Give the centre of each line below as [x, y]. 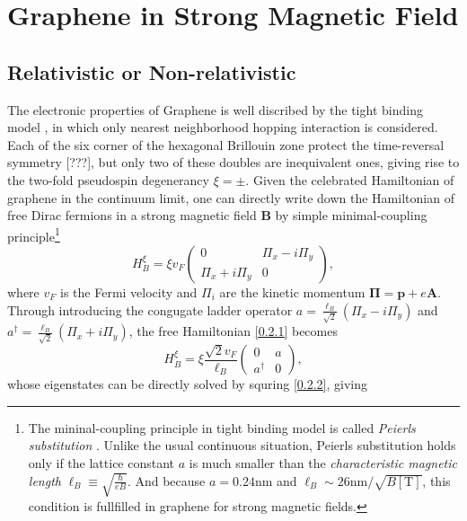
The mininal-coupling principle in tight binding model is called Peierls [222, 427]
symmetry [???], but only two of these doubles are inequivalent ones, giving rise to [233, 162]
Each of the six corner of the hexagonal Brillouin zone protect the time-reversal [226, 144]
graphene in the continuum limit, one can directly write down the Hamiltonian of [231, 197]
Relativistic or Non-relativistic [152, 71]
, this [436, 480]
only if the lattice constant [101, 463]
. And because [166, 480]
